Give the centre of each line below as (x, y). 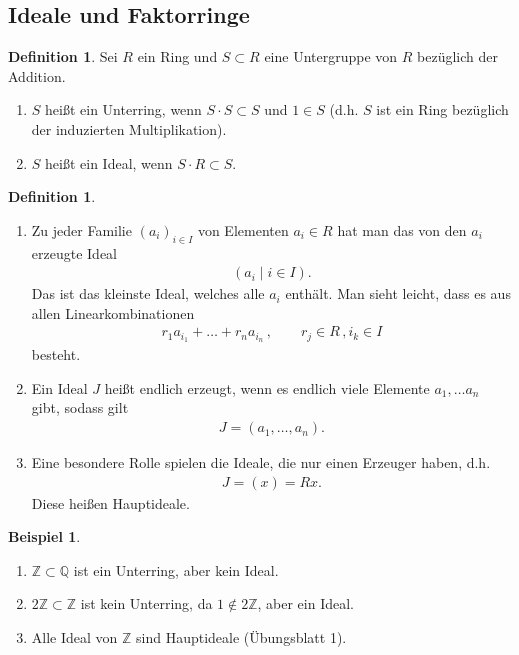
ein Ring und (177, 56)
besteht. (56, 354)
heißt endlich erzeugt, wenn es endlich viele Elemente (267, 387)
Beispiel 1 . (44, 536)
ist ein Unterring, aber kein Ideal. (176, 569)
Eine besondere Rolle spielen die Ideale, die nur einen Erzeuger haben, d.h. (261, 462)
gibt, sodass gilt (80, 407)
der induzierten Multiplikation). (129, 128)
